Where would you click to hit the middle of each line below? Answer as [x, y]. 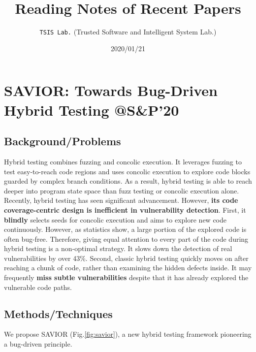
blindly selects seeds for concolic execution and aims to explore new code [115, 219]
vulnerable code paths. [38, 287]
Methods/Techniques [58, 313]
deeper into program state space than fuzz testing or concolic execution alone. [122, 190]
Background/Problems [63, 141]
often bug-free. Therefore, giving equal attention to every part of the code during [126, 239]
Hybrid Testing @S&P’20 [92, 110]
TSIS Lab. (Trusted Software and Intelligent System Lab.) [128, 32]
